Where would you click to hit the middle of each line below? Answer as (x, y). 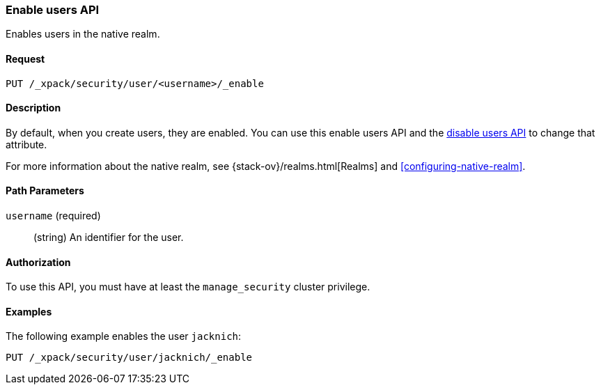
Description (33, 108)
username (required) (53, 216)
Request (25, 58)
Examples (29, 311)
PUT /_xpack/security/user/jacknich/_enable (129, 358)
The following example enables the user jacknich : (124, 336)
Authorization (38, 262)
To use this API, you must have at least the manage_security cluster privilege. (188, 287)
